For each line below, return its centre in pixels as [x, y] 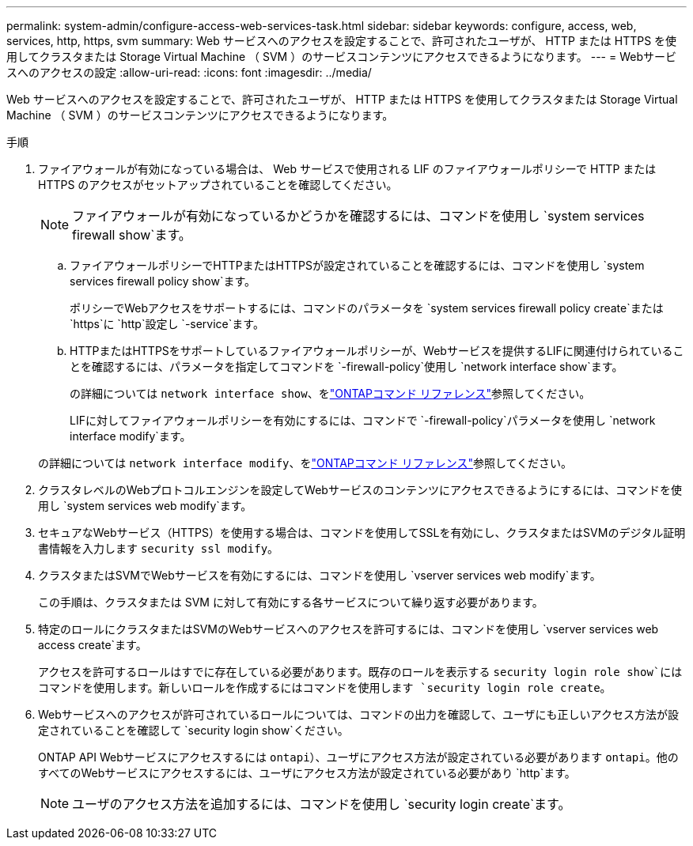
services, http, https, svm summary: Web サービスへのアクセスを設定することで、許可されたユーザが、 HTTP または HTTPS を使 [342, 41]
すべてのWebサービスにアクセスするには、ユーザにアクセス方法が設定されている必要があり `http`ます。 [307, 773]
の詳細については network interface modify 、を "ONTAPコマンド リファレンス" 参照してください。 [305, 463]
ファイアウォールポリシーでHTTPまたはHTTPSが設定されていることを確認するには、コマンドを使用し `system [357, 265]
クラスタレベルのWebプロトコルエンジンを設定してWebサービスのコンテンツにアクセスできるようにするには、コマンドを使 [360, 490]
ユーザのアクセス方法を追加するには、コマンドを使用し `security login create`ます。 [322, 804]
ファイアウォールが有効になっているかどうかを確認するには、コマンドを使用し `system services [358, 216]
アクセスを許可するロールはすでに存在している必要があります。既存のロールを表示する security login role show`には [360, 672]
